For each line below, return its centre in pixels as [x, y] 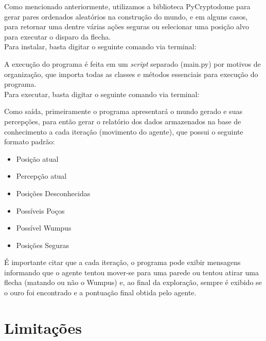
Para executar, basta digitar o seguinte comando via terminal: [102, 94]
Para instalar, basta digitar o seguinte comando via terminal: [100, 46]
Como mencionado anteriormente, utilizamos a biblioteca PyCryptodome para [127, 6]
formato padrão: [30, 141]
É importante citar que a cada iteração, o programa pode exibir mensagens [122, 262]
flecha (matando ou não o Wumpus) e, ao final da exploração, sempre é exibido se [133, 282]
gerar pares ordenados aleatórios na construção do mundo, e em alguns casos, [126, 16]
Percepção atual [41, 176]
